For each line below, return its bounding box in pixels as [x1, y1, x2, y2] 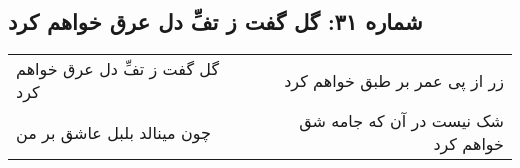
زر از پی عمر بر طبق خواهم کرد [284, 68, 504, 92]
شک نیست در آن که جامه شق [299, 109, 504, 133]
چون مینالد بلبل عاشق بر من [16, 120, 211, 144]
